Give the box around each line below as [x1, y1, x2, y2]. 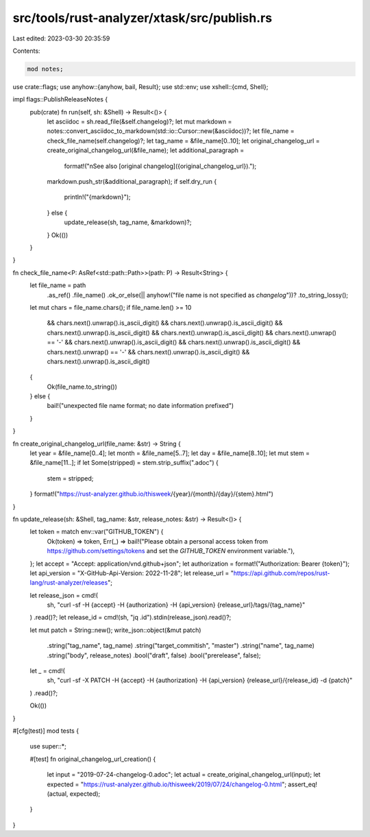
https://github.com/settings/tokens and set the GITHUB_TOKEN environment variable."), [47, 547, 295, 555]
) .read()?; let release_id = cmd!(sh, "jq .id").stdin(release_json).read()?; [29, 614, 232, 622]
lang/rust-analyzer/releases [29, 579, 108, 587]
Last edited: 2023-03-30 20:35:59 [12, 34, 110, 43]
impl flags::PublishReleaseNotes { [12, 95, 108, 104]
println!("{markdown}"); [64, 193, 131, 202]
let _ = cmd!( [29, 667, 65, 675]
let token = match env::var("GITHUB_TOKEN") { [29, 528, 164, 536]
